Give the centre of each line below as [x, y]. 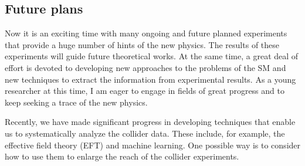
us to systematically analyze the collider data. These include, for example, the [145, 133]
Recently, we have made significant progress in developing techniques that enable [150, 122]
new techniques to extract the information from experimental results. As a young [150, 79]
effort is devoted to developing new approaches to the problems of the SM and [145, 67]
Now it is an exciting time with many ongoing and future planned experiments [146, 33]
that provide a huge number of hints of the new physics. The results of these [142, 44]
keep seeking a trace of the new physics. [76, 102]
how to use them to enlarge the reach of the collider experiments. [122, 156]
